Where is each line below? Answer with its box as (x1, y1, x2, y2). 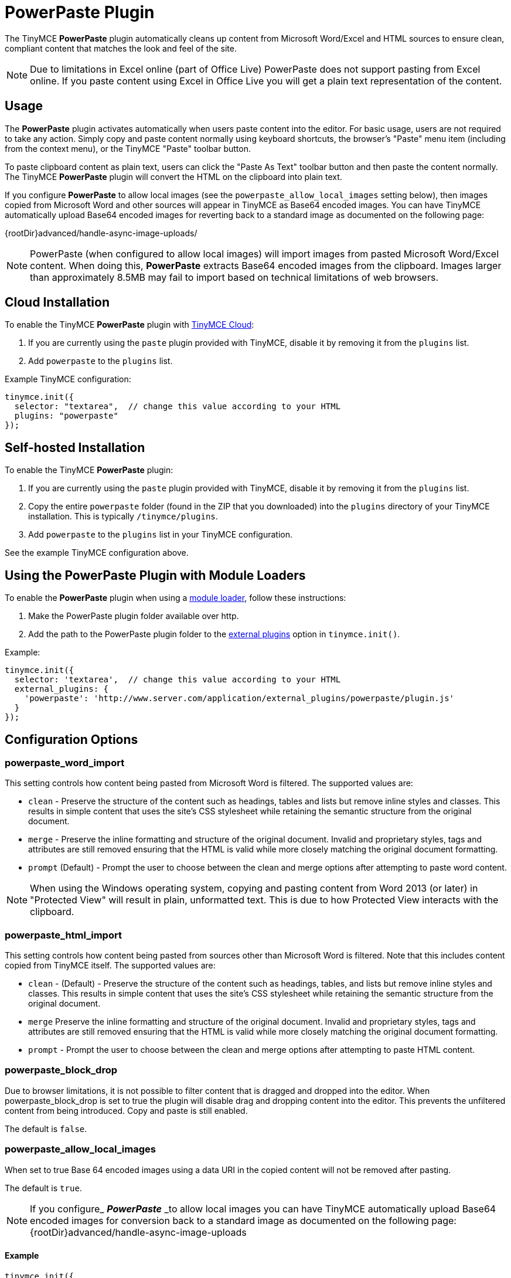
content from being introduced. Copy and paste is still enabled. (5, 1105, 248, 1116)
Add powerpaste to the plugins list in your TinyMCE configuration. (28, 529, 292, 540)
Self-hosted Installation (5, 440, 145, 455)
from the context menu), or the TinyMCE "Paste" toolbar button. (5, 143, 251, 154)
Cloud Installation (5, 295, 110, 310)
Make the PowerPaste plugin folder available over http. (28, 611, 239, 621)
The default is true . (5, 1182, 82, 1193)
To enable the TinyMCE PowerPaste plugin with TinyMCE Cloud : (5, 319, 254, 330)
